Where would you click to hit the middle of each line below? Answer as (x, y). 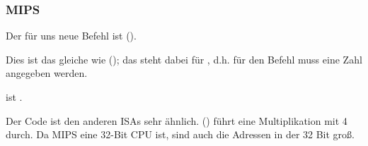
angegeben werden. (47, 73)
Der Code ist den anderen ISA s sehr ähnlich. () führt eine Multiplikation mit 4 (177, 120)
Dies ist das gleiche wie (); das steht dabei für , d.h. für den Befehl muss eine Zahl (184, 59)
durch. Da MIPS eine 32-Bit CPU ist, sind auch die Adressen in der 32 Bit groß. (180, 134)
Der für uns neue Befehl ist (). (71, 36)
